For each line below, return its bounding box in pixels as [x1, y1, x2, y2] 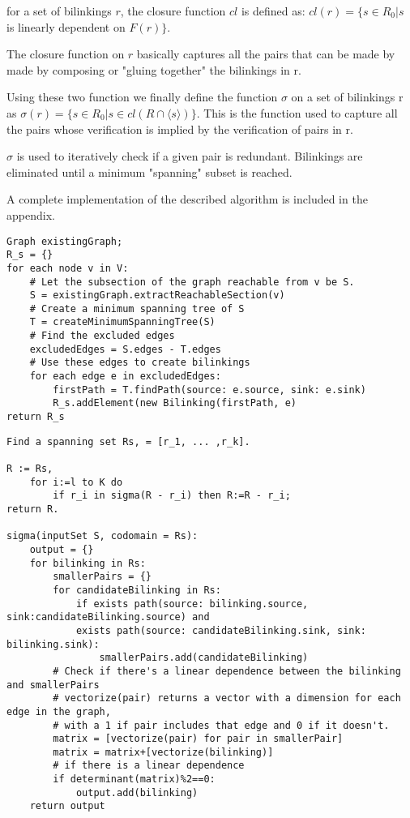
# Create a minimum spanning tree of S [29, 302, 245, 315]
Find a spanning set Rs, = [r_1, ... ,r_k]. [6, 435, 250, 448]
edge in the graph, [6, 705, 111, 717]
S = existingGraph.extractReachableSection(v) [29, 289, 285, 302]
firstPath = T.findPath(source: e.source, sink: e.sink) [53, 383, 366, 396]
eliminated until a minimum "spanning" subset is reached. [6, 163, 293, 180]
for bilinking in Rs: [29, 557, 146, 569]
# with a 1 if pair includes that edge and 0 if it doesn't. [53, 719, 390, 731]
